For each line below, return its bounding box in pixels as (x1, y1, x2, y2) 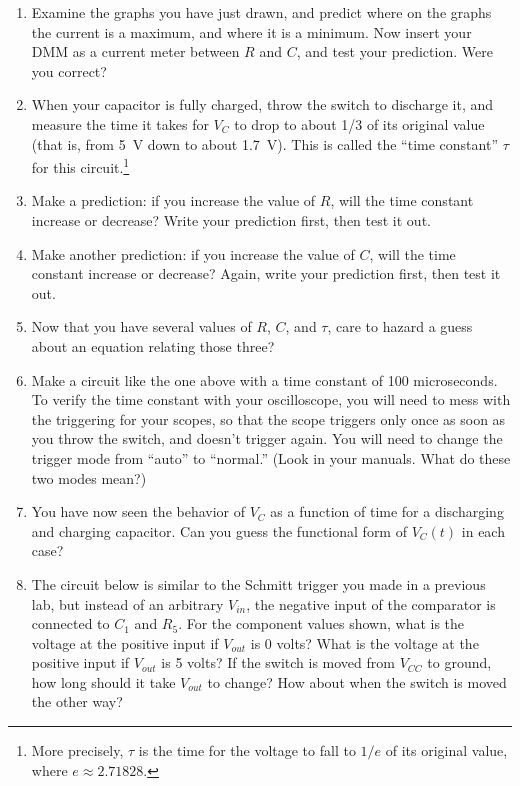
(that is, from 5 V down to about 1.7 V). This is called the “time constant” (31, 133, 499, 154)
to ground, (427, 652, 492, 673)
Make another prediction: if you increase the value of (31, 243, 355, 264)
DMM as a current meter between (31, 41, 240, 62)
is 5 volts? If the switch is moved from (161, 652, 395, 673)
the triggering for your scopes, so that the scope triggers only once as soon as (31, 408, 506, 429)
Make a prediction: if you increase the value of (31, 190, 316, 211)
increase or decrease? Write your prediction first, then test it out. (31, 210, 431, 230)
